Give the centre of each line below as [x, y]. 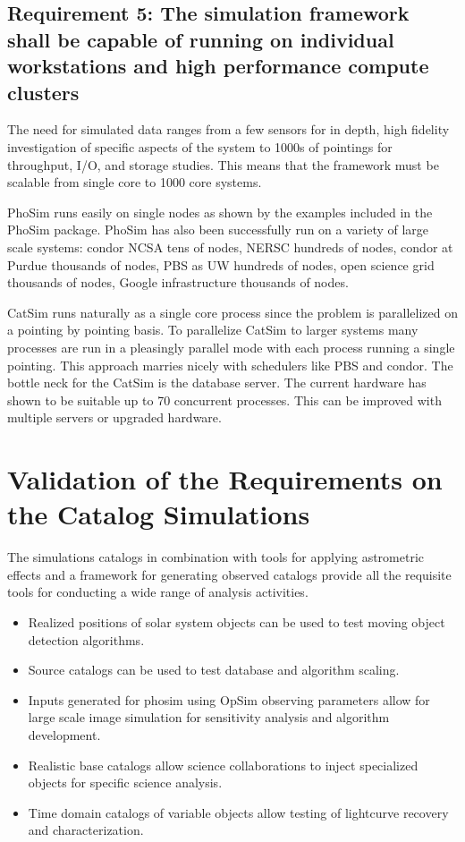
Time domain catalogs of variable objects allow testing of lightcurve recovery [238, 812]
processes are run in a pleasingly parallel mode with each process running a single [231, 347]
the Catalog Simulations [159, 514]
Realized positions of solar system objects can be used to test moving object [237, 621]
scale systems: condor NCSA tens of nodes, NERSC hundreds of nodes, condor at [230, 247]
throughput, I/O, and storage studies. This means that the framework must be [223, 164]
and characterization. [86, 830]
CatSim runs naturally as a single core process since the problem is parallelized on [232, 312]
